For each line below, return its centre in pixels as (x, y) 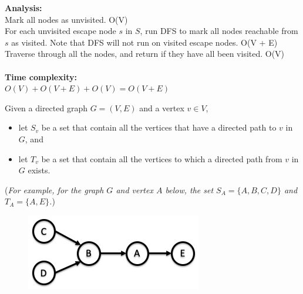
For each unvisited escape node (60, 31)
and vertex (134, 189)
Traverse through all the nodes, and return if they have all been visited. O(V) (145, 54)
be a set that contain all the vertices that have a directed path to (159, 127)
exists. (39, 170)
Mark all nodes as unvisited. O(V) (66, 19)
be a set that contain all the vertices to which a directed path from (162, 158)
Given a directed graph (46, 107)
